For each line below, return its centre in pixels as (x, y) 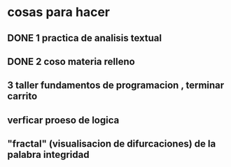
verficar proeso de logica (63, 120)
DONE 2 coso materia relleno (71, 61)
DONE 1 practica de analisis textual (85, 38)
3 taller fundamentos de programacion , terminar (116, 86)
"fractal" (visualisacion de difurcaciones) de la (112, 144)
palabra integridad (48, 155)
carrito (22, 96)
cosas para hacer (59, 12)
